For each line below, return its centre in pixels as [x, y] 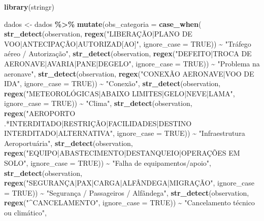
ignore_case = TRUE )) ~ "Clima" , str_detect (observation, [98, 103]
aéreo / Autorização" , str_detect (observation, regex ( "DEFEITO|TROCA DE [128, 53]
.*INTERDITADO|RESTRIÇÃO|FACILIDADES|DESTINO [98, 123]
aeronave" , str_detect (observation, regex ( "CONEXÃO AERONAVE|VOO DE [129, 73]
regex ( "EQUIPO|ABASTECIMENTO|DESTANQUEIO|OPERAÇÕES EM [122, 153]
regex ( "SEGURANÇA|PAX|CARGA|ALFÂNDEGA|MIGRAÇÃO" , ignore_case [129, 183]
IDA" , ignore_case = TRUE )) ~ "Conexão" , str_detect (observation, [112, 83]
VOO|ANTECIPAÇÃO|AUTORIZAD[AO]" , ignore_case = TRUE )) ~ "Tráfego [128, 43]
